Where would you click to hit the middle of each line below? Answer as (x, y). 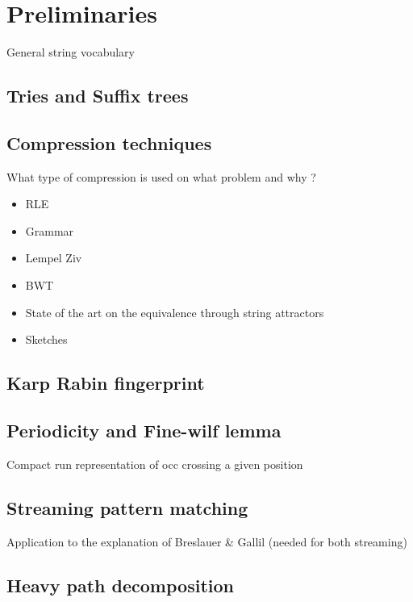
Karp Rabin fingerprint (106, 383)
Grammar (50, 230)
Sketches (46, 339)
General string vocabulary (71, 52)
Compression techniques (109, 142)
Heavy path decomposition (120, 585)
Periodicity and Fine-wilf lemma (144, 431)
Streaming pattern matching (127, 507)
